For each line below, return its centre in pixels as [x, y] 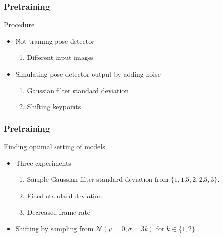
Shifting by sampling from [54, 228]
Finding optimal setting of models [55, 146]
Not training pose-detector [55, 41]
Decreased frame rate [59, 212]
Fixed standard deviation [65, 195]
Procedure [19, 25]
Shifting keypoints [54, 107]
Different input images [60, 57]
